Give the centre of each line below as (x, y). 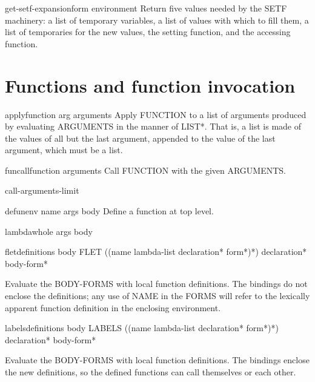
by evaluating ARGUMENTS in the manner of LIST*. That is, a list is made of (153, 126)
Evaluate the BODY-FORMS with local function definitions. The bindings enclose (157, 360)
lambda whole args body (49, 231)
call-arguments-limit (42, 190)
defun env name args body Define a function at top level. (109, 211)
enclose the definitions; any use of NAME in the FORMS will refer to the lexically (157, 296)
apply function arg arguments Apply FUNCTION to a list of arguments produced (156, 114)
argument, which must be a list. (64, 150)
